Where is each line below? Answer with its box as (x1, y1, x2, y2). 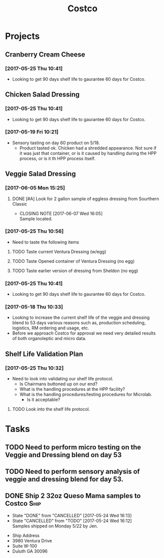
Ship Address (12, 532, 40, 538)
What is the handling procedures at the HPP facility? (19, 386, 125, 392)
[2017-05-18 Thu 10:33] (5, 304, 63, 310)
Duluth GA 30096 (12, 548, 48, 554)
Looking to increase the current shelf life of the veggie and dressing (12, 314, 150, 320)
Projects (5, 31, 40, 42)
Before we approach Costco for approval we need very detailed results (12, 330, 156, 336)
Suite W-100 (12, 543, 37, 549)
